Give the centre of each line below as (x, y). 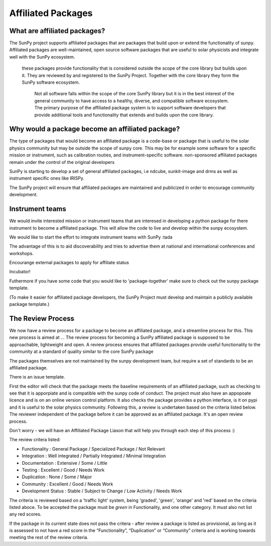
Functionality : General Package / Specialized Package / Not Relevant (93, 449)
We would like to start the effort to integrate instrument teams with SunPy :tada (91, 237)
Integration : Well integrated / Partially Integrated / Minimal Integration (94, 456)
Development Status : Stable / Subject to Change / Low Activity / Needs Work (102, 491)
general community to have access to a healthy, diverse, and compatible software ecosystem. (132, 101)
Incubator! (20, 272)
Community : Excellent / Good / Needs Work (67, 484)
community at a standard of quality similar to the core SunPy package (81, 351)
